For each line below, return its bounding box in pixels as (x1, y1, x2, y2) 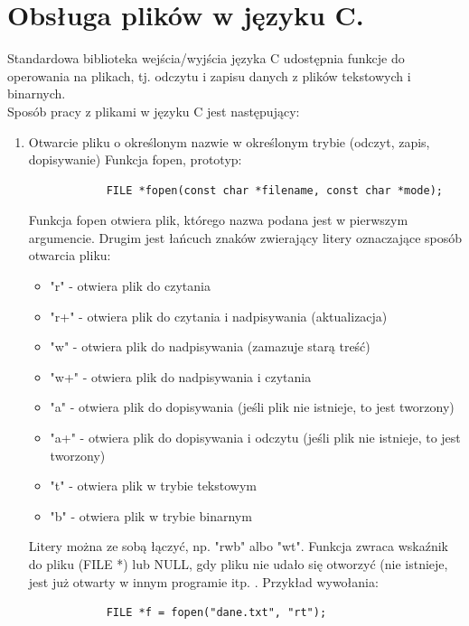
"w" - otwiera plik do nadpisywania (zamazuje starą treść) (50, 337, 371, 356)
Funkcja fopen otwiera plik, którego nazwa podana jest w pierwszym (28, 210, 408, 229)
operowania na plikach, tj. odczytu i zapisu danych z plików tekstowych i (7, 66, 411, 85)
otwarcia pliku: (28, 246, 111, 265)
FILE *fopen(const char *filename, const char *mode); (106, 183, 443, 197)
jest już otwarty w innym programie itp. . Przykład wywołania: (28, 572, 379, 591)
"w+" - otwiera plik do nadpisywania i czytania (50, 367, 312, 386)
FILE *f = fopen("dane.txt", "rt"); (106, 606, 327, 620)
